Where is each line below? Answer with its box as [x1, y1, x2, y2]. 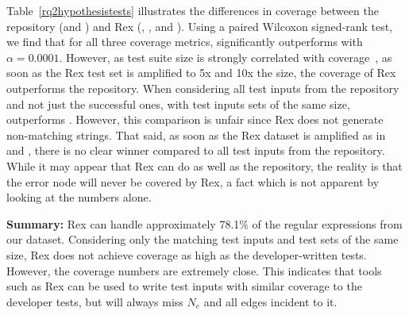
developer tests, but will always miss [6, 293, 183, 309]
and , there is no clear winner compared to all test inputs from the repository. [6, 142, 385, 159]
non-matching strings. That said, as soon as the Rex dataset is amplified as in [6, 126, 386, 143]
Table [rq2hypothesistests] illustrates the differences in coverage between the [6, 2, 379, 18]
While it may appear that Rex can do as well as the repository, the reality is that [6, 157, 403, 174]
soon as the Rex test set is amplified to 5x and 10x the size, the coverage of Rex [6, 64, 396, 81]
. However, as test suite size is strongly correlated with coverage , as [59, 48, 392, 65]
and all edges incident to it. [203, 293, 338, 309]
